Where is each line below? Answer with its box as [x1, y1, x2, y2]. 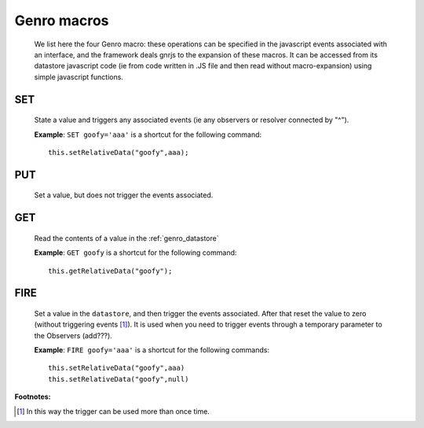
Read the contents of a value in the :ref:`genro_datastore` [34, 233, 219, 243]
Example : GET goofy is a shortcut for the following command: [34, 248, 237, 257]
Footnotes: [14, 392, 51, 401]
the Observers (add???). [34, 330, 113, 340]
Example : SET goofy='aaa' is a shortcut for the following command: [34, 130, 262, 139]
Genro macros [14, 12, 109, 29]
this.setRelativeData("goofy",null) [48, 374, 189, 383]
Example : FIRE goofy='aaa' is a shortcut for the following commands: [34, 345, 270, 355]
